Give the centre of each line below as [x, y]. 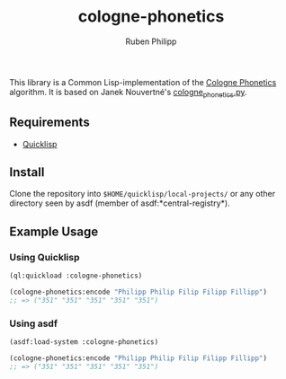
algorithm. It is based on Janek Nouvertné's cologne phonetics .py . [128, 93]
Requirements [49, 123]
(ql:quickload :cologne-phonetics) [76, 276]
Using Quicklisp [45, 257]
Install [27, 172]
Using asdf [34, 323]
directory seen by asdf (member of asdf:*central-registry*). [120, 203]
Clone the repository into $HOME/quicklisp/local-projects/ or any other [143, 194]
